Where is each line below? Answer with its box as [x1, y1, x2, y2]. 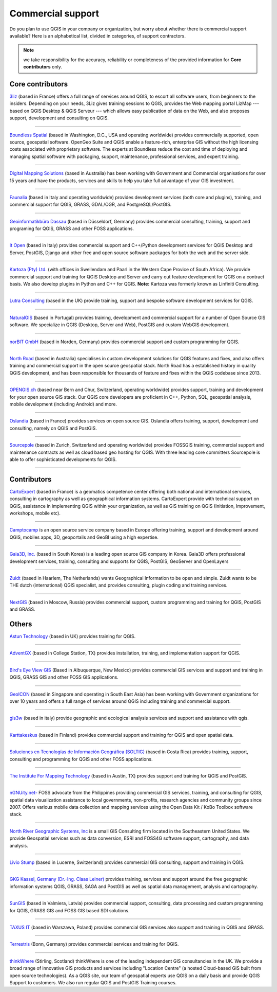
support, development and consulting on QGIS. [9, 115, 109, 121]
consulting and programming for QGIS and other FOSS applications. [9, 756, 153, 762]
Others [9, 619, 32, 628]
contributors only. [23, 64, 63, 70]
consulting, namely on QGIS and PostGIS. [9, 425, 97, 431]
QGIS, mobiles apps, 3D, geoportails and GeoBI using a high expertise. [9, 534, 159, 540]
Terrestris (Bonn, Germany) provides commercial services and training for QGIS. [9, 941, 179, 947]
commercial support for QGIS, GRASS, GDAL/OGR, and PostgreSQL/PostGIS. [9, 201, 172, 208]
